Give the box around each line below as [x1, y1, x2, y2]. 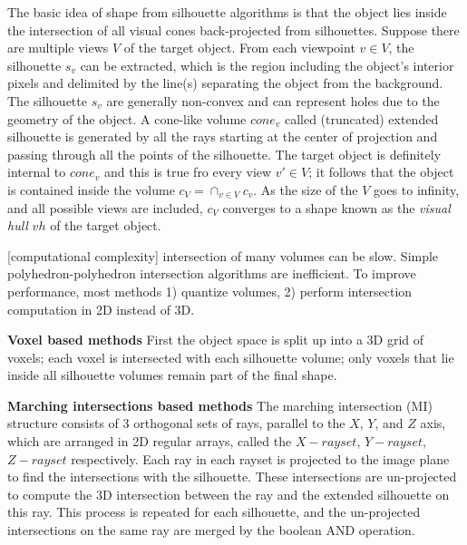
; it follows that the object [308, 162, 454, 181]
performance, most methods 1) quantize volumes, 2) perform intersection [7, 281, 413, 300]
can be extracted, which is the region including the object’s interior [80, 55, 454, 74]
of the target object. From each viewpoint [123, 38, 355, 57]
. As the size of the [253, 180, 358, 199]
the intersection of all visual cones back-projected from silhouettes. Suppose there [7, 20, 460, 39]
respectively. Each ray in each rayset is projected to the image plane [71, 449, 450, 468]
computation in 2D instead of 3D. [7, 299, 195, 318]
